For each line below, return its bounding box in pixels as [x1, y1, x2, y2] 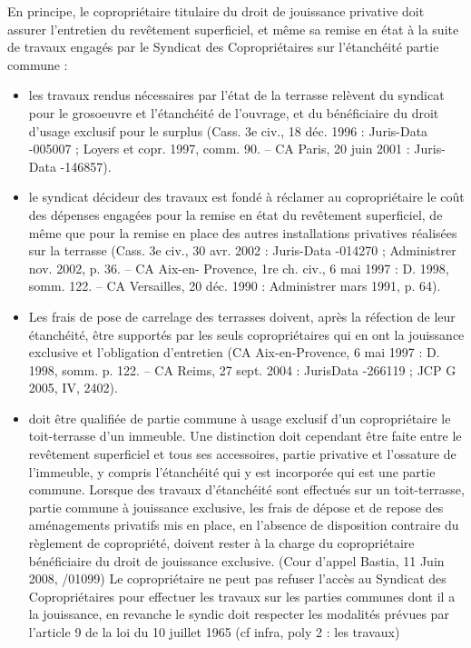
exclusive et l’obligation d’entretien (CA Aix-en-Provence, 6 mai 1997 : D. [28, 343, 440, 362]
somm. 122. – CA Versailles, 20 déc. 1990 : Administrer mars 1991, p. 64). [28, 276, 441, 295]
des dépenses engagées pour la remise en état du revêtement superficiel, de [28, 204, 443, 224]
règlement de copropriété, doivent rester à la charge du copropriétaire [28, 533, 415, 553]
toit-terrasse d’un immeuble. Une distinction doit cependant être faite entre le [28, 426, 462, 445]
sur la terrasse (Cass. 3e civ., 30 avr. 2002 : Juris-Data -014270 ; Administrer [28, 241, 456, 260]
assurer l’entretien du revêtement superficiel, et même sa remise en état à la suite [7, 19, 459, 38]
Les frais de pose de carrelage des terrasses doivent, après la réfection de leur [28, 306, 456, 325]
